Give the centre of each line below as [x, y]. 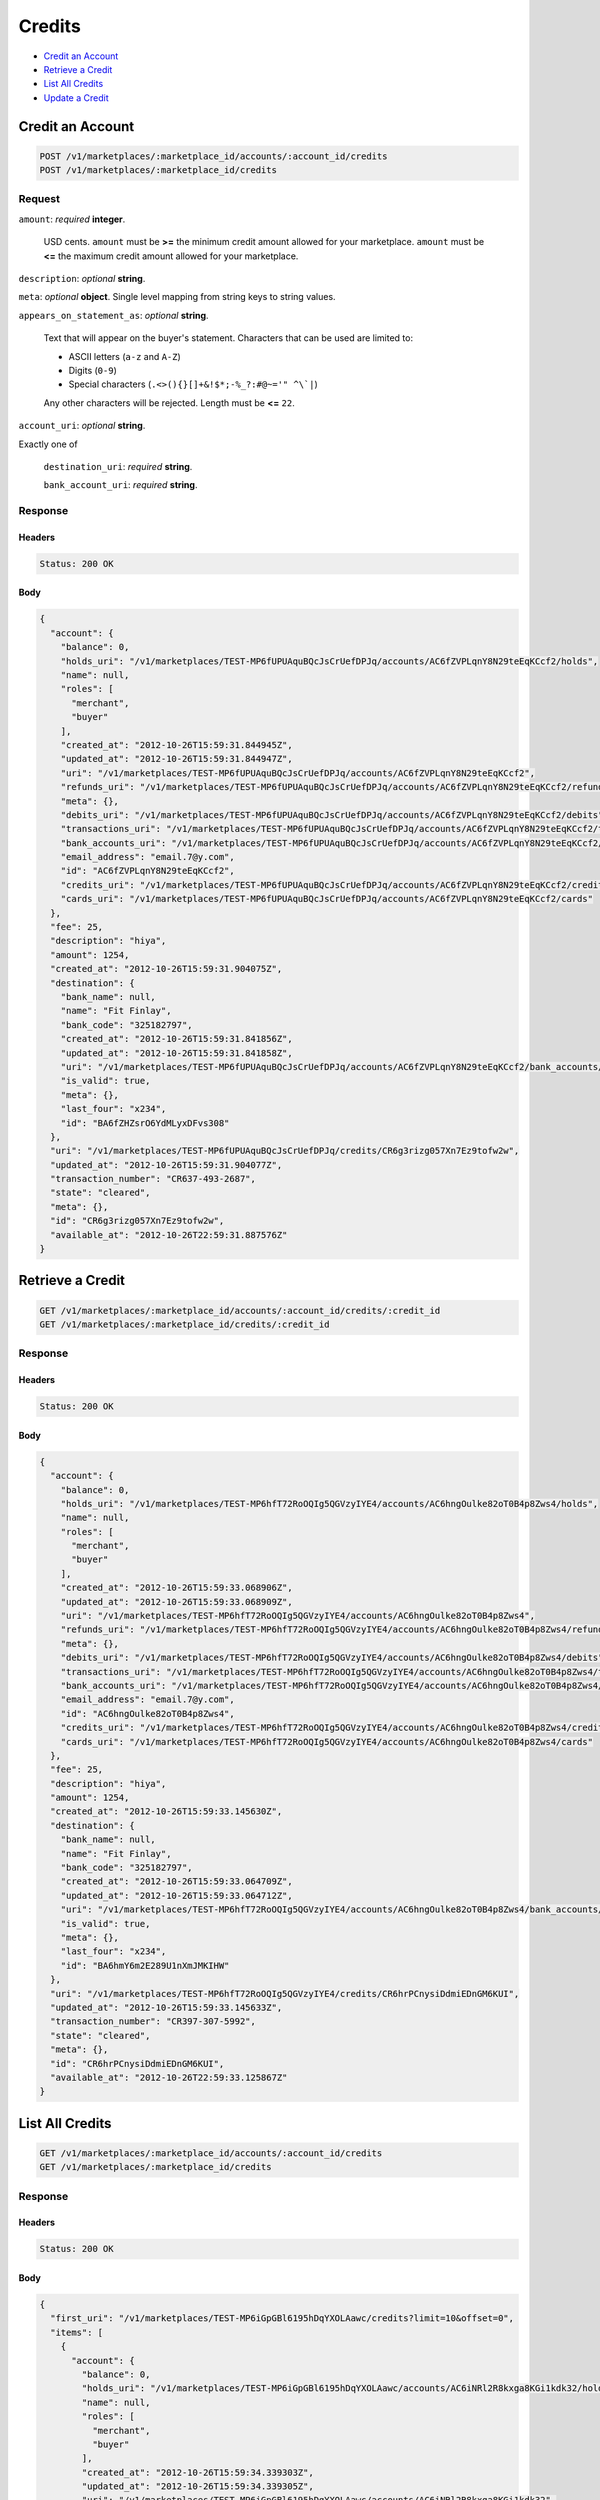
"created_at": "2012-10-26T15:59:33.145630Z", [166, 1811]
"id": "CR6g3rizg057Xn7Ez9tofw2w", [137, 1221]
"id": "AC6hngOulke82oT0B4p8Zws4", [147, 1713]
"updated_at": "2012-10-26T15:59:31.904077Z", [166, 1164]
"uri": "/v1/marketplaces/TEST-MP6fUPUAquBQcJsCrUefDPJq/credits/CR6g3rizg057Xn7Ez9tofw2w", [285, 1151]
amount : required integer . [72, 219]
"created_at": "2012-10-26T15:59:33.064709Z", [177, 1881]
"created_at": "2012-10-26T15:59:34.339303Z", [197, 2472]
